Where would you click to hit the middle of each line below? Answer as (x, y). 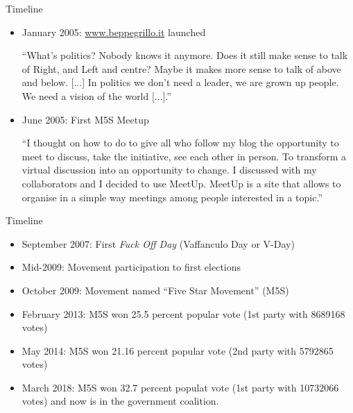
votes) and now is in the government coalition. (120, 401)
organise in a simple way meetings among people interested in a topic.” (172, 197)
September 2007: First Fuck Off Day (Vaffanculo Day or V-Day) (158, 243)
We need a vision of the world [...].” (96, 95)
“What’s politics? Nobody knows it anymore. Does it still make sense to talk (185, 55)
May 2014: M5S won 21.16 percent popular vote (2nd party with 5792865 (178, 350)
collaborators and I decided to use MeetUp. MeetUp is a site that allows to (181, 183)
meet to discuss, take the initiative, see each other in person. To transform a (184, 156)
